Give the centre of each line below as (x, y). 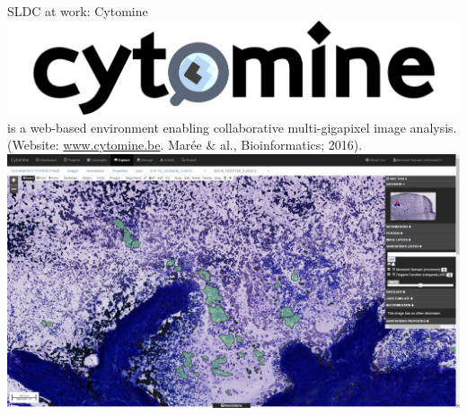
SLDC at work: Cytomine (78, 11)
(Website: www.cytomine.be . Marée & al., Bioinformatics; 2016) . (185, 145)
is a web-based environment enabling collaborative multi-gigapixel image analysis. (232, 127)
